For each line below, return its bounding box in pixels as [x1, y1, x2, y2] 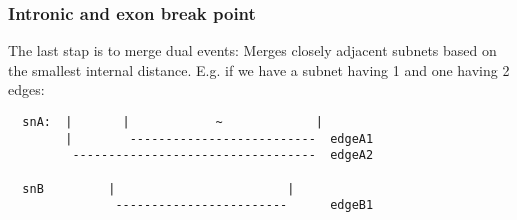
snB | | [22, 181, 295, 196]
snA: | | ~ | [22, 115, 323, 129]
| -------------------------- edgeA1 [65, 131, 374, 146]
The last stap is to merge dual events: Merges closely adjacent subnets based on [8, 40, 497, 61]
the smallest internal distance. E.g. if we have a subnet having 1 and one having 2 [8, 59, 510, 80]
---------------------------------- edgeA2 [72, 148, 374, 163]
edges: [8, 79, 45, 100]
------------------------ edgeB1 [115, 198, 374, 213]
